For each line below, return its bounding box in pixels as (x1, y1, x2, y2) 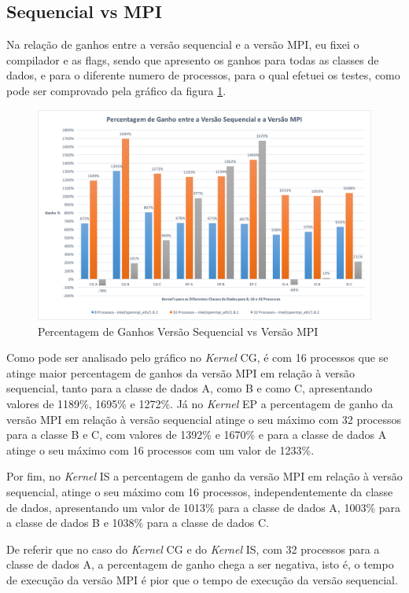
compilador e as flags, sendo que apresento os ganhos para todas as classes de (6, 51, 379, 68)
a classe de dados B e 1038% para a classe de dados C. (6, 514, 269, 531)
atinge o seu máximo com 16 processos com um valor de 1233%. (6, 441, 315, 458)
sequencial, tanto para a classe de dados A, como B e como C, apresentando (6, 380, 373, 396)
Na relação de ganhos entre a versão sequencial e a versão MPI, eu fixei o (6, 36, 359, 53)
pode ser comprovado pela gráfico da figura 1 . (6, 82, 227, 98)
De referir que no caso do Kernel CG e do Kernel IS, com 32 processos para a (6, 540, 380, 557)
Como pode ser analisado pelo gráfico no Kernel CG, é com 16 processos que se (6, 349, 389, 366)
